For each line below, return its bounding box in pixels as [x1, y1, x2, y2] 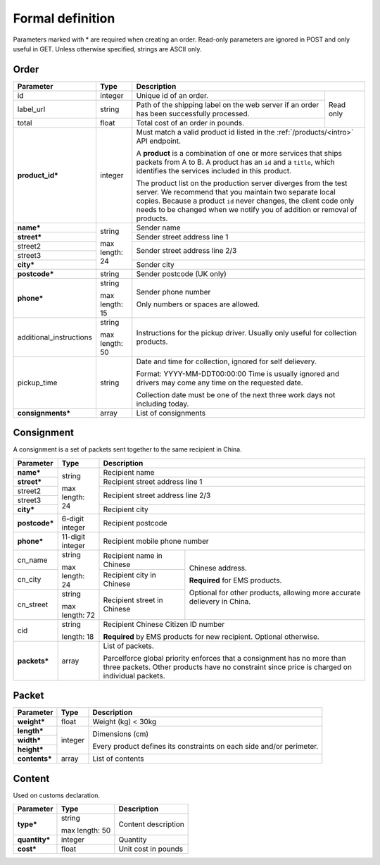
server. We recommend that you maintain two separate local [136, 187, 336, 197]
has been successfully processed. [136, 108, 250, 118]
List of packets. [103, 641, 154, 651]
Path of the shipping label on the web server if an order [136, 99, 319, 109]
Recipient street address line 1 [103, 476, 203, 486]
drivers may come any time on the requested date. [136, 378, 303, 387]
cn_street [17, 599, 49, 609]
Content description [118, 819, 184, 829]
